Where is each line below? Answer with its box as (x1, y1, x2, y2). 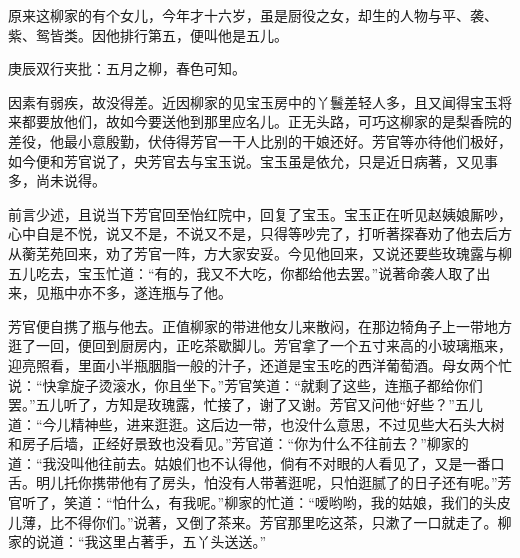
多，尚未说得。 (8, 170, 106, 191)
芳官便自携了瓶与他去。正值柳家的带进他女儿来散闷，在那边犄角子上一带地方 (8, 315, 512, 336)
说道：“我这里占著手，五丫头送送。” (35, 531, 267, 552)
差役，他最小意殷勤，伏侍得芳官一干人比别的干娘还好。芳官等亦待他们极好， (8, 130, 512, 151)
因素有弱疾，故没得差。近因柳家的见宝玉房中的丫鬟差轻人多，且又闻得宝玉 (8, 91, 498, 112)
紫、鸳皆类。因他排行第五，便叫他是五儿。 (8, 24, 288, 45)
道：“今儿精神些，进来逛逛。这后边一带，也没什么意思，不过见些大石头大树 (8, 413, 505, 434)
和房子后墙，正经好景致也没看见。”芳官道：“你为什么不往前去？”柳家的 (8, 433, 469, 454)
